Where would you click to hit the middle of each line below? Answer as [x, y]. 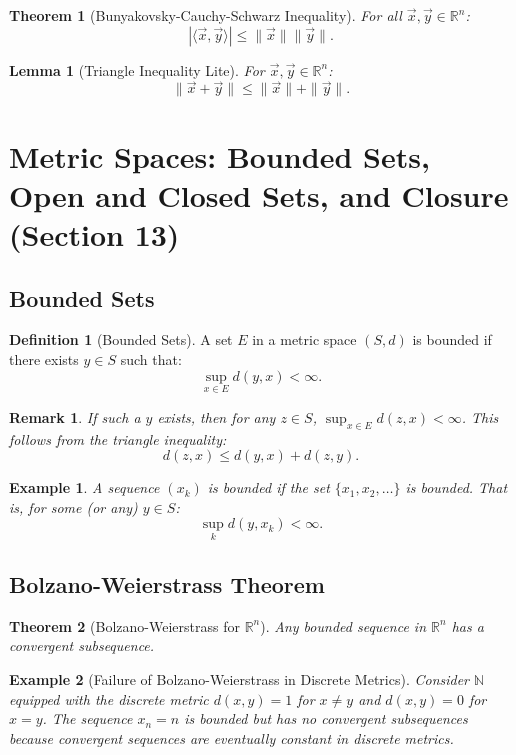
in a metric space [304, 339]
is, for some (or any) [73, 506]
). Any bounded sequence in [343, 625]
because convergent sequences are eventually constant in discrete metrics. [231, 737]
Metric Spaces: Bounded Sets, [219, 155]
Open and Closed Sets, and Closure [259, 194]
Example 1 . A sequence [84, 487]
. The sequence [87, 718]
